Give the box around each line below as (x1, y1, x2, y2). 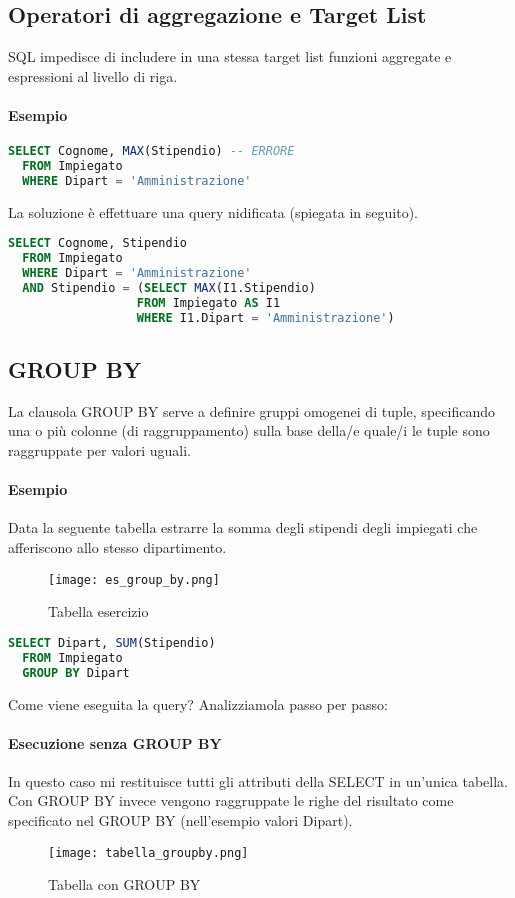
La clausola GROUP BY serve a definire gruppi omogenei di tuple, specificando (8, 400, 495, 421)
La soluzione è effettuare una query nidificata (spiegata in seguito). (8, 201, 419, 222)
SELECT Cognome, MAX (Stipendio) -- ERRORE (8, 144, 295, 159)
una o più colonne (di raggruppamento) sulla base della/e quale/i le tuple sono (8, 420, 490, 441)
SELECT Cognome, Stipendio (8, 236, 187, 251)
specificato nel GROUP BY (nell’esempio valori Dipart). (8, 810, 353, 831)
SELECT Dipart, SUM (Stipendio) (8, 635, 216, 650)
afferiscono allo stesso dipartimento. (8, 537, 227, 558)
